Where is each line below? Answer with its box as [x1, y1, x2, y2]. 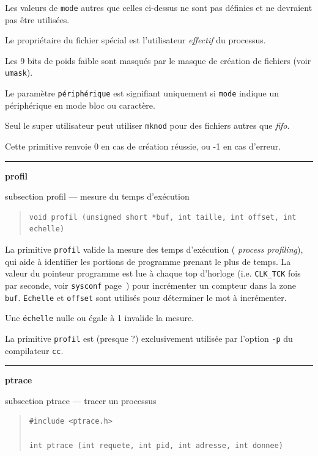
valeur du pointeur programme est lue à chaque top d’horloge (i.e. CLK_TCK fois [5, 267, 301, 280]
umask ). [5, 66, 33, 79]
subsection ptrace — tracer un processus [5, 394, 157, 407]
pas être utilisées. [5, 13, 70, 26]
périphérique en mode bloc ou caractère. [5, 98, 155, 111]
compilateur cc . [5, 344, 64, 356]
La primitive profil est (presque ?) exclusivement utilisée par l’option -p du [5, 331, 293, 344]
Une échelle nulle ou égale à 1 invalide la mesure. [5, 311, 194, 324]
